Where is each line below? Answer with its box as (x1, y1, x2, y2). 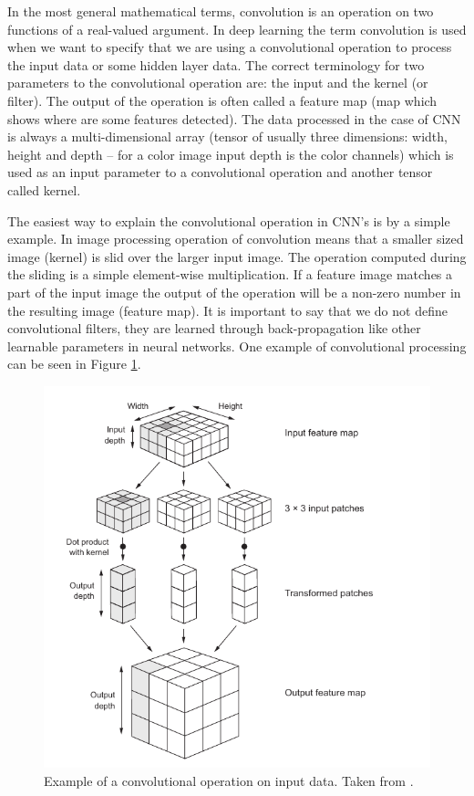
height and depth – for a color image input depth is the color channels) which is (7, 144, 454, 163)
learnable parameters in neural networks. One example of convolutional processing (7, 336, 467, 355)
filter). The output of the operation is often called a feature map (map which (7, 90, 438, 110)
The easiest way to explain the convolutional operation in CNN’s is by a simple (7, 211, 450, 230)
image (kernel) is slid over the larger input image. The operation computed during (7, 246, 467, 266)
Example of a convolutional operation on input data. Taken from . (44, 771, 414, 791)
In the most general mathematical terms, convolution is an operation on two (7, 2, 434, 20)
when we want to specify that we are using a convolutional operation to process (7, 37, 452, 57)
